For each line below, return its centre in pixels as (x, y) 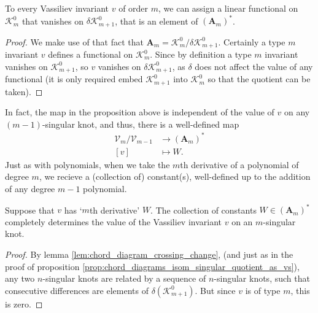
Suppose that (30, 210)
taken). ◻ (24, 91)
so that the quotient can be (259, 79)
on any (297, 112)
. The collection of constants (204, 210)
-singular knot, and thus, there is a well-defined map (141, 124)
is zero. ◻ (24, 303)
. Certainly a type (252, 41)
